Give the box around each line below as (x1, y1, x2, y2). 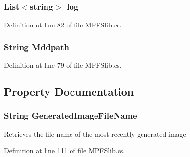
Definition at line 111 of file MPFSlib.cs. (4, 145, 125, 156)
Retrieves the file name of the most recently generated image (4, 129, 186, 139)
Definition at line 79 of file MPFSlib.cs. (4, 60, 122, 70)
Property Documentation (4, 84, 134, 99)
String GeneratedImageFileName (4, 109, 137, 122)
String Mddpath (4, 40, 70, 52)
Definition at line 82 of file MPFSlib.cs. (4, 20, 122, 30)
